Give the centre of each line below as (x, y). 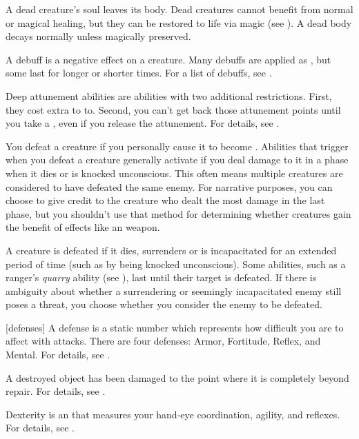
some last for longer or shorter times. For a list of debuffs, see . (139, 73)
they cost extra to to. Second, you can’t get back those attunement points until (173, 109)
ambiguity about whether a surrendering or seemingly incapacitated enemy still (174, 290)
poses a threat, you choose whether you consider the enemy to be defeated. (164, 304)
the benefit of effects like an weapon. (83, 227)
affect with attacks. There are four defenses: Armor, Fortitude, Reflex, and (163, 341)
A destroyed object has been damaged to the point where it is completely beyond (177, 377)
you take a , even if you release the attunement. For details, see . (143, 123)
